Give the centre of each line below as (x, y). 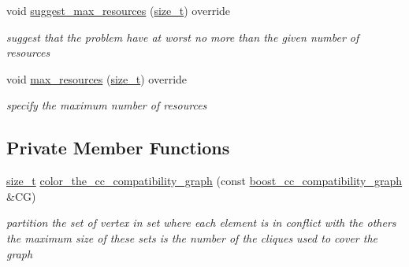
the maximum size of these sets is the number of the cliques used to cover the (192, 237)
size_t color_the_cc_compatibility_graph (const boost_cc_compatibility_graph (204, 181)
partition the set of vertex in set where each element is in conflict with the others (201, 222)
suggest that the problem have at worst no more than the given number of (183, 37)
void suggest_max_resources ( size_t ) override (119, 10)
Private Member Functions (118, 148)
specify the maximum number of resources (107, 105)
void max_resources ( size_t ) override (97, 78)
